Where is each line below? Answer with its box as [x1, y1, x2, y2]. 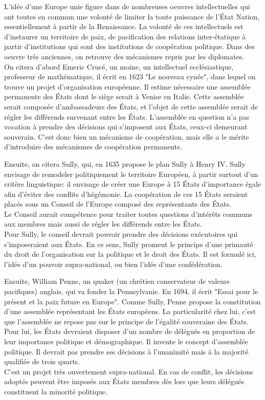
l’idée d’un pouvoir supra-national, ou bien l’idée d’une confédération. [4, 258, 223, 269]
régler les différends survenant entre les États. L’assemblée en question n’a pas [4, 111, 250, 122]
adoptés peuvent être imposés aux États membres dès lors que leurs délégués [4, 376, 245, 387]
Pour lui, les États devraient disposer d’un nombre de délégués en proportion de [4, 326, 255, 337]
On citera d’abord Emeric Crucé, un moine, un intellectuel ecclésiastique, [4, 61, 234, 72]
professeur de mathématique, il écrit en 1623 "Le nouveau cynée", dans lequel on [4, 71, 256, 82]
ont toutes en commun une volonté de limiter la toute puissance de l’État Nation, [4, 11, 260, 21]
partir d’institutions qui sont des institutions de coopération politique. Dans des [4, 41, 255, 52]
